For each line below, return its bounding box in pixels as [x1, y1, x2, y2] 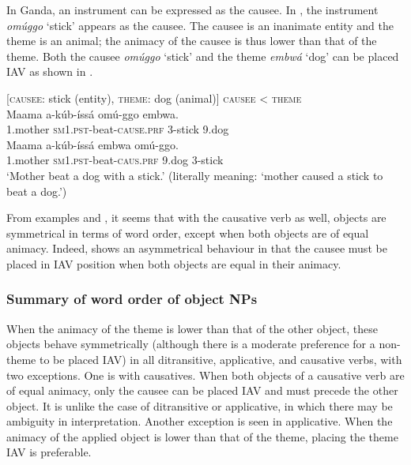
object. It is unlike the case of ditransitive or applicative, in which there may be [6, 397, 393, 414]
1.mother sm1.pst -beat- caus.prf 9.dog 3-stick [6, 152, 224, 168]
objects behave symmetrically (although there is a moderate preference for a [6, 336, 375, 352]
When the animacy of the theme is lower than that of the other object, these [6, 320, 378, 336]
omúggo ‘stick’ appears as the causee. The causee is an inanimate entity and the [6, 17, 394, 33]
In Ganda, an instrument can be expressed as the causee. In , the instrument [6, 2, 379, 17]
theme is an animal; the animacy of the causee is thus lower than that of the [6, 32, 377, 49]
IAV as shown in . [6, 63, 93, 80]
